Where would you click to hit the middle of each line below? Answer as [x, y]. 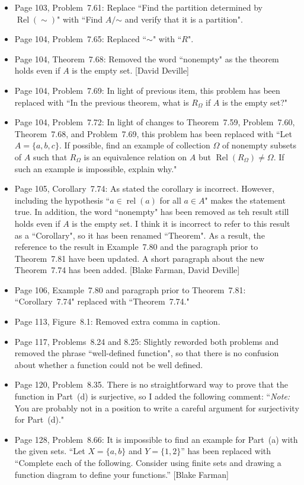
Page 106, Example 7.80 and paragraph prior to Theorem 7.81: [130, 289]
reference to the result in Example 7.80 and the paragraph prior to [136, 247]
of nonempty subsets [259, 145]
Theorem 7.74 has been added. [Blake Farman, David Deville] [127, 270]
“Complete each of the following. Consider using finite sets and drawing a [148, 462]
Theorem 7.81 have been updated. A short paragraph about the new [140, 258]
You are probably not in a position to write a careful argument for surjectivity [157, 408]
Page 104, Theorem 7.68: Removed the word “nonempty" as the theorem [147, 58]
